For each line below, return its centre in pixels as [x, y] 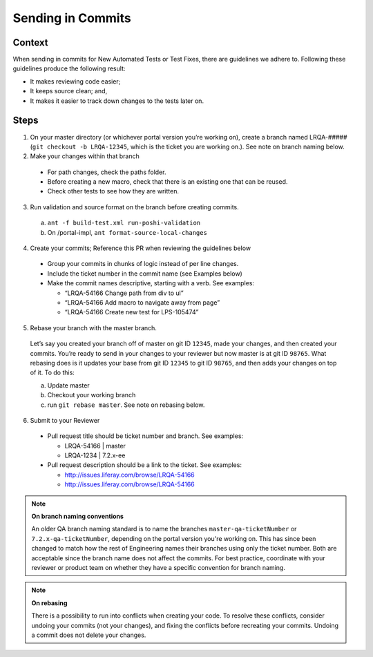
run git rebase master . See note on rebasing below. [126, 405]
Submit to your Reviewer [65, 420]
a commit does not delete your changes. [89, 635]
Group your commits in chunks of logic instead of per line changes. [143, 264]
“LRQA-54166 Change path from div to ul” [124, 293]
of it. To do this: [52, 372]
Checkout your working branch [92, 395]
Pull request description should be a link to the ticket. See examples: [144, 465]
